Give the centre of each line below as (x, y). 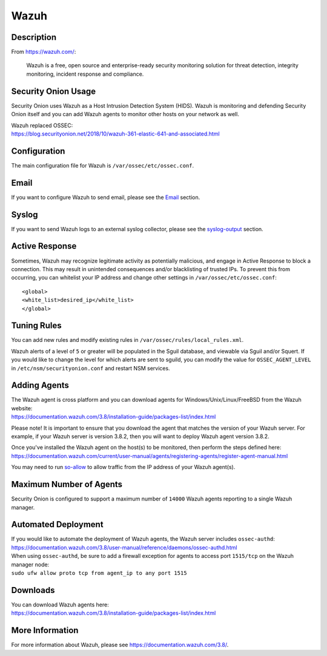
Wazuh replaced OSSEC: (42, 125)
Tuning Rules (36, 326)
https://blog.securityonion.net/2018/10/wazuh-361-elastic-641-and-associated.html (116, 134)
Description (34, 37)
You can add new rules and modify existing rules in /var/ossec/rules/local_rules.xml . (127, 340)
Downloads (33, 590)
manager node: (30, 564)
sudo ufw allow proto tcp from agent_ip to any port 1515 (99, 573)
